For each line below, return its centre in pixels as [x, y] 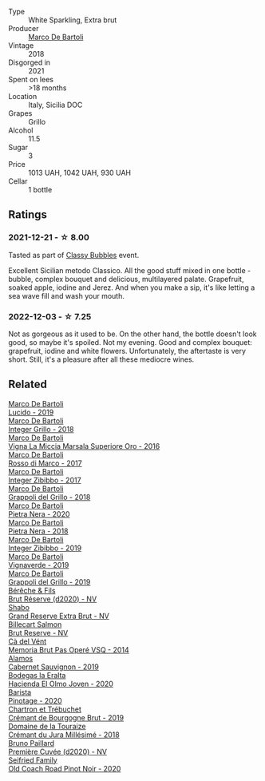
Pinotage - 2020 [35, 700]
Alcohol [21, 130]
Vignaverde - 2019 [39, 565]
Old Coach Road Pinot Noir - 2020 [65, 768]
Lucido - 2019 [31, 412]
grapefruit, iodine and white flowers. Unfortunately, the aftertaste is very [127, 351]
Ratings [28, 215]
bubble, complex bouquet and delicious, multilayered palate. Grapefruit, [126, 279]
